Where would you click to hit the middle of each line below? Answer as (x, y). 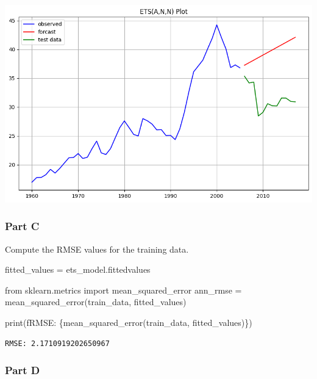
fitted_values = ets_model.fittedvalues (78, 269)
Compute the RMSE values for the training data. (97, 249)
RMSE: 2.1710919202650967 (57, 343)
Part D (23, 370)
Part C (22, 226)
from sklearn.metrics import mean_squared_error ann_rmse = (123, 290)
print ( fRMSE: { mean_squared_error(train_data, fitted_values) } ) (129, 322)
